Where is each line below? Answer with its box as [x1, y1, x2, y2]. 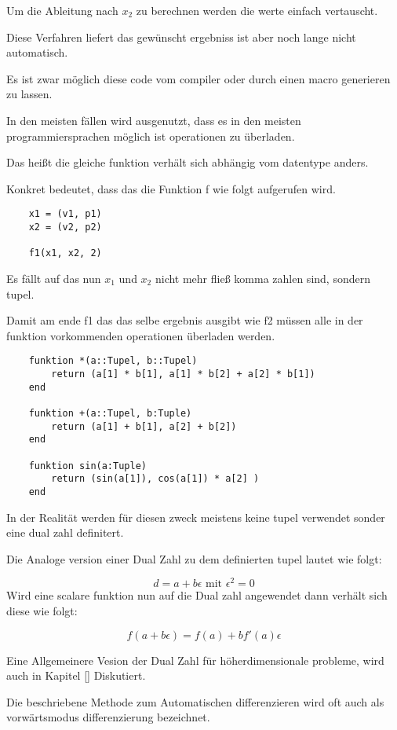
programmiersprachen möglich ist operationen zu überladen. [6, 127, 295, 144]
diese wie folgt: [6, 603, 78, 619]
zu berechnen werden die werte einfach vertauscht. [136, 2, 378, 18]
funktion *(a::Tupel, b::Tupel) [28, 355, 198, 367]
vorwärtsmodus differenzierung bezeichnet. [6, 709, 210, 725]
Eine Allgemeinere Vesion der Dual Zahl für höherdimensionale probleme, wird [6, 651, 384, 668]
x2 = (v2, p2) [28, 222, 102, 233]
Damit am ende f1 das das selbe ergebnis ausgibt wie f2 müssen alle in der [6, 312, 363, 328]
